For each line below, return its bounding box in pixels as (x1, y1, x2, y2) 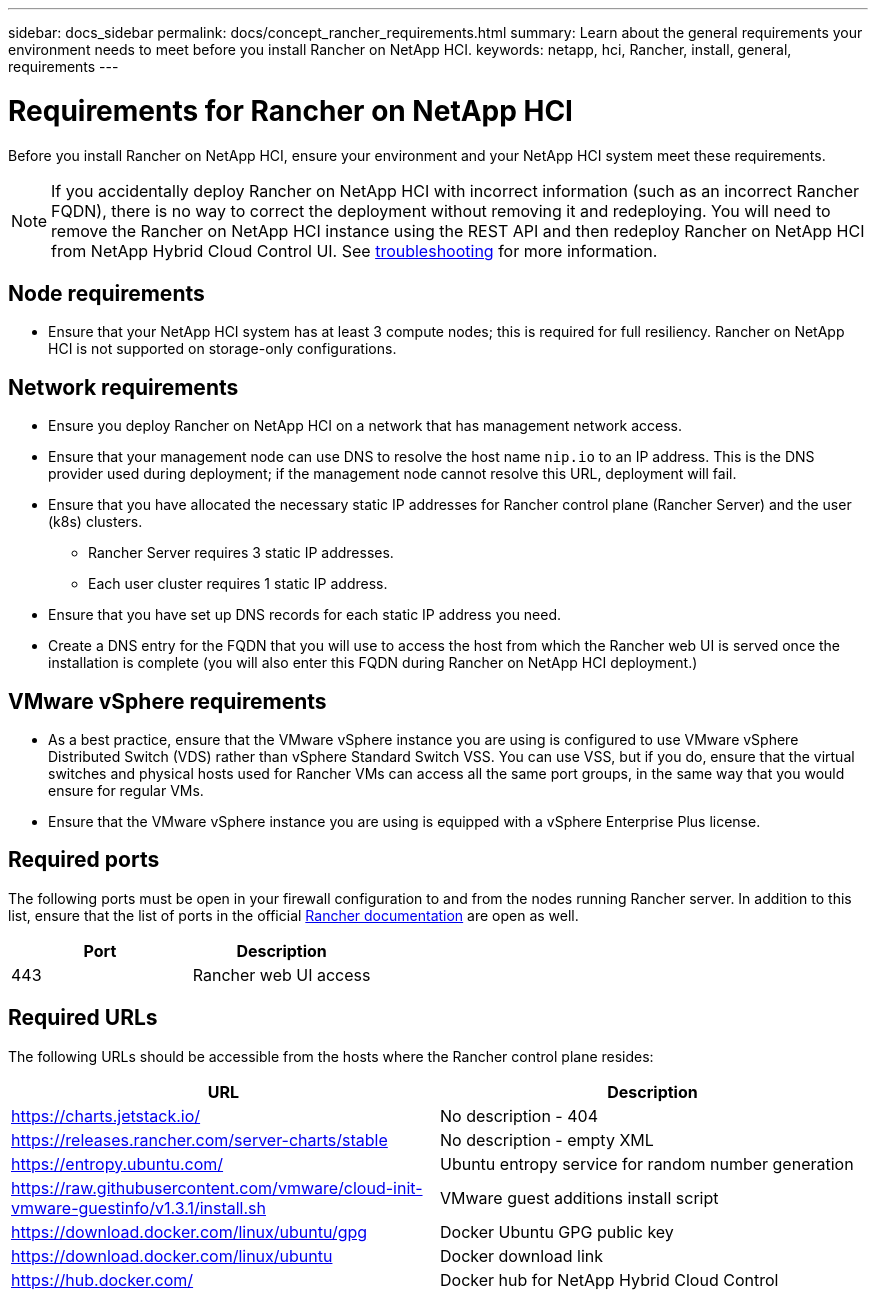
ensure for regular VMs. (48, 782, 204, 800)
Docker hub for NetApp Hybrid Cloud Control (440, 1269, 779, 1290)
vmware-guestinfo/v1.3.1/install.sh (11, 1197, 266, 1218)
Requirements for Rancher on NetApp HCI (8, 93, 573, 128)
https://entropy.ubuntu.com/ (11, 1153, 224, 1174)
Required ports (8, 847, 160, 873)
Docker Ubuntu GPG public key (440, 1221, 674, 1242)
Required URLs (8, 1005, 158, 1031)
